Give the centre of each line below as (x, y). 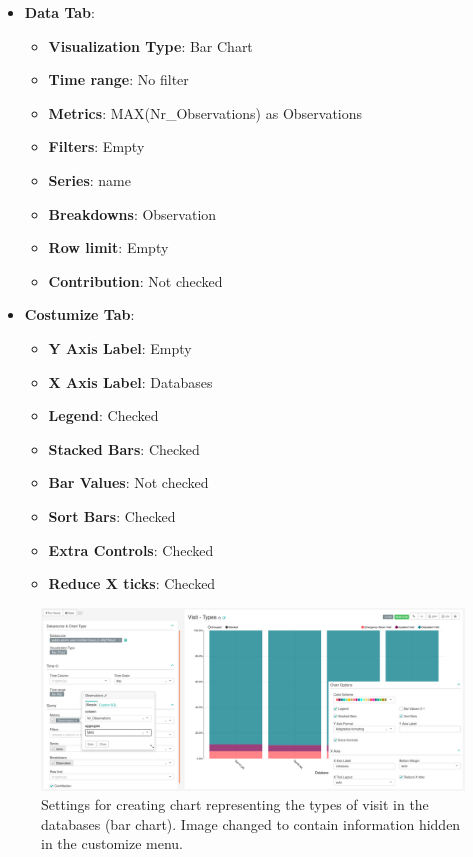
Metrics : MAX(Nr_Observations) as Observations (205, 112)
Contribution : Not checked (135, 280)
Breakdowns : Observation (132, 213)
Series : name (89, 179)
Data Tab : (59, 12)
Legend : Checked (103, 415)
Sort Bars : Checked (112, 515)
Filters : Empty (96, 146)
